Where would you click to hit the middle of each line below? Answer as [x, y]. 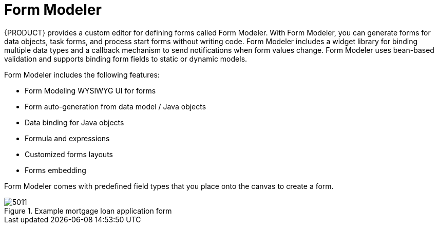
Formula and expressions [67, 138]
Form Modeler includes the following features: [82, 74]
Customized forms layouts [69, 154]
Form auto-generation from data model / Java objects [116, 106]
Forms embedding [55, 170]
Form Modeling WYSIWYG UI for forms [90, 90]
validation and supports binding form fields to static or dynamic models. [126, 59]
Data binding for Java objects [74, 122]
